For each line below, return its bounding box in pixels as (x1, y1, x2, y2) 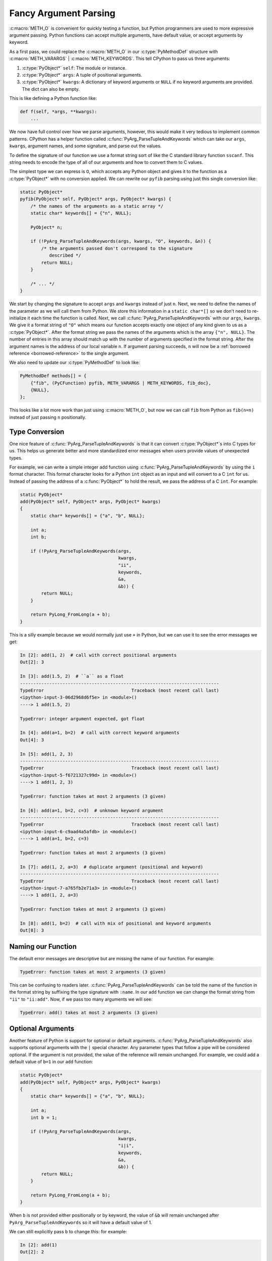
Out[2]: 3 (20, 659, 44, 665)
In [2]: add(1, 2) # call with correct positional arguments (20, 652, 177, 658)
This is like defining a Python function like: (9, 95, 97, 101)
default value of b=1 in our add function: (9, 1059, 93, 1065)
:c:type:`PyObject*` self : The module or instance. (22, 65, 127, 71)
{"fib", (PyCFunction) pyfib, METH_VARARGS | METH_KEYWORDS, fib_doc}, (30, 380, 212, 386)
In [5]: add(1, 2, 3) (20, 751, 74, 757)
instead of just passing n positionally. (9, 414, 87, 420)
